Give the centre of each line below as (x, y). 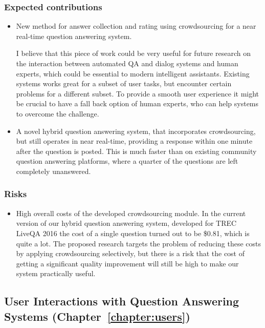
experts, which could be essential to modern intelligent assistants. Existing (133, 73)
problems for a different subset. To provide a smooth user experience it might (138, 93)
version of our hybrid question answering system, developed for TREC (126, 223)
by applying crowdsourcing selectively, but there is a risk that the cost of (130, 253)
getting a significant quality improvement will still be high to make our (127, 263)
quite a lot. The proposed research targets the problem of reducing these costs (139, 243)
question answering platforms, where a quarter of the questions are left (127, 161)
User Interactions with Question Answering (122, 301)
